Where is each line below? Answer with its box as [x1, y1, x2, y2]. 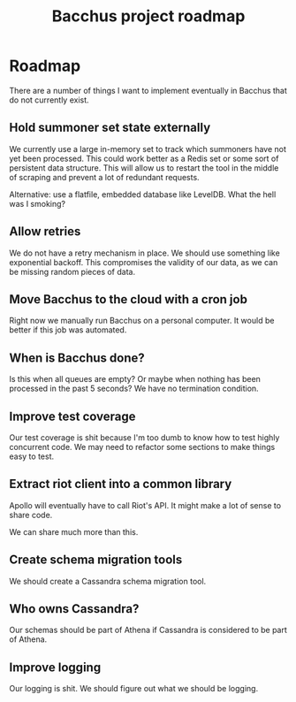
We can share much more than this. [9, 526, 139, 537]
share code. [9, 509, 53, 520]
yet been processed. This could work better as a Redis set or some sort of [9, 153, 279, 164]
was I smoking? [9, 198, 66, 209]
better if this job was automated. [9, 324, 127, 335]
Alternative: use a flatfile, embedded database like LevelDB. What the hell [9, 188, 277, 200]
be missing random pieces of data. [9, 266, 135, 277]
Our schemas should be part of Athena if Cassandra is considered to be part [9, 625, 287, 636]
